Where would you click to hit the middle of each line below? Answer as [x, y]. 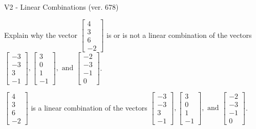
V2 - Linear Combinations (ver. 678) [61, 7]
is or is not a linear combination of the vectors [179, 35]
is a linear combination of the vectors [89, 107]
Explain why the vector [41, 35]
